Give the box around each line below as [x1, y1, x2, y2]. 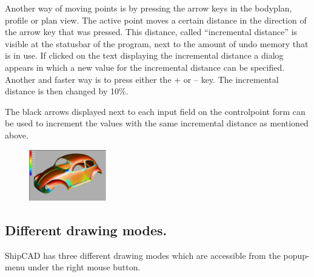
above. [5, 128, 28, 141]
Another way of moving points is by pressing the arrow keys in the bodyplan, [5, 2, 292, 14]
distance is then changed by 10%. [5, 85, 129, 97]
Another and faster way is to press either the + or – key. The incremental [5, 73, 279, 85]
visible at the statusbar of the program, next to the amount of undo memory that [5, 37, 309, 50]
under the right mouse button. [27, 261, 141, 273]
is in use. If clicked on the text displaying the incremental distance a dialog [5, 49, 284, 62]
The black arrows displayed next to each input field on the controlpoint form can [5, 105, 306, 117]
